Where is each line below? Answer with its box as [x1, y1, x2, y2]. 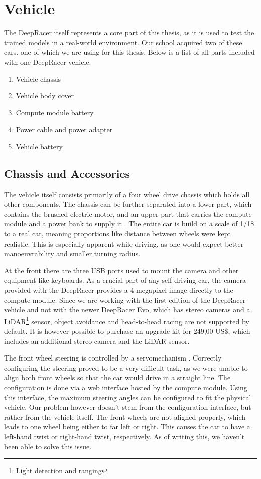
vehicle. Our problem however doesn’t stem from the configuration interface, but [4, 402, 251, 412]
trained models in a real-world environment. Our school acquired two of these [4, 37, 242, 47]
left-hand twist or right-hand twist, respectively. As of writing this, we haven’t [4, 431, 245, 441]
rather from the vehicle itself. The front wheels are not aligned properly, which [4, 411, 246, 422]
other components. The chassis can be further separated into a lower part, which [4, 199, 252, 209]
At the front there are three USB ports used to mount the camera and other [4, 265, 239, 275]
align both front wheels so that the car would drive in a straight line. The [4, 372, 231, 383]
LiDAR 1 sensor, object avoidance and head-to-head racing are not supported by [4, 314, 249, 326]
